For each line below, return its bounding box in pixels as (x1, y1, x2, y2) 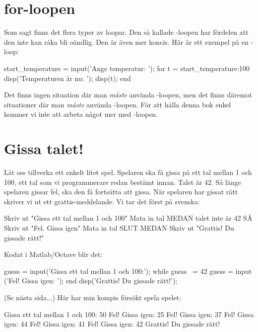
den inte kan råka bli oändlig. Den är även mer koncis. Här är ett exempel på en (4, 36, 249, 47)
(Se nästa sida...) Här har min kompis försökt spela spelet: (4, 292, 182, 302)
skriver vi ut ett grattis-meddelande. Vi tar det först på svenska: (4, 196, 200, 206)
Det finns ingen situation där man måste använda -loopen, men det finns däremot (4, 89, 252, 100)
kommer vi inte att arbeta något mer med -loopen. (4, 109, 158, 119)
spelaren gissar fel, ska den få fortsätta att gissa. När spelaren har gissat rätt (4, 186, 238, 197)
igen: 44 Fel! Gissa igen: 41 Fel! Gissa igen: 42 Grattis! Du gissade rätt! (4, 319, 220, 329)
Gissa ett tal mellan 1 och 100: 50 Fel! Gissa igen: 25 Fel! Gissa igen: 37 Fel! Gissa (4, 309, 254, 319)
